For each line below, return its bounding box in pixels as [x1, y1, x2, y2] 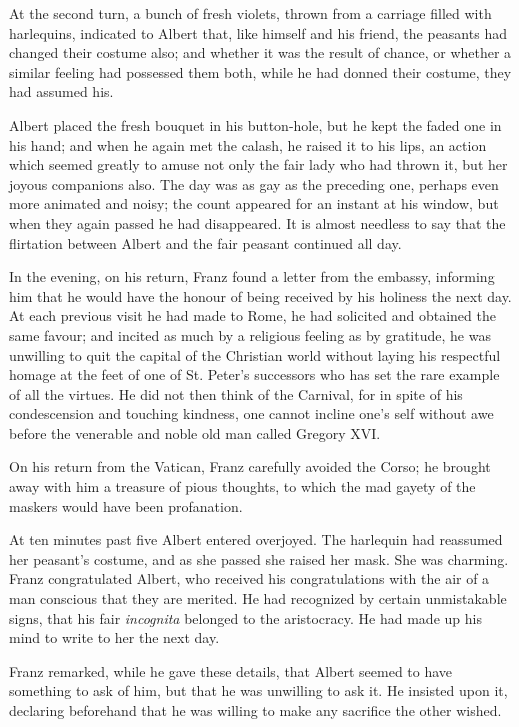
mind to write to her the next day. [9, 627, 220, 648]
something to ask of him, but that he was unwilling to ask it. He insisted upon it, [9, 680, 508, 701]
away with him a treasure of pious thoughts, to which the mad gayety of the [9, 476, 476, 497]
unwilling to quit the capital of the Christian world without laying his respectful [9, 344, 501, 365]
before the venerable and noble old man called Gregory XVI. [9, 422, 381, 443]
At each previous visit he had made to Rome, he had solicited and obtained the [9, 305, 496, 326]
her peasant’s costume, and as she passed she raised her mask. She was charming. [9, 548, 509, 569]
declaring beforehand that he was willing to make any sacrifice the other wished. [9, 700, 502, 720]
